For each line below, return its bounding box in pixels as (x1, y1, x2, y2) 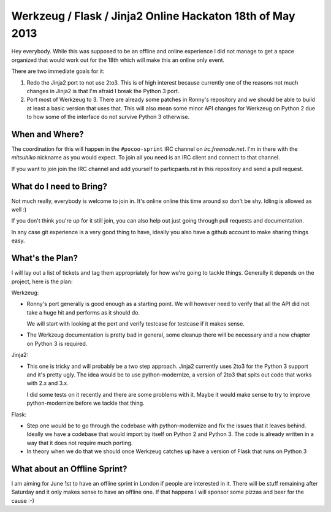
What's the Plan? (11, 253, 78, 264)
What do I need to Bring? (11, 181, 107, 191)
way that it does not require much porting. (26, 439, 133, 446)
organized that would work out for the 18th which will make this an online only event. (11, 56, 225, 64)
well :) (11, 206, 27, 213)
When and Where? (11, 129, 84, 139)
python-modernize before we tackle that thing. (26, 399, 145, 407)
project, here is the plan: (11, 278, 73, 285)
